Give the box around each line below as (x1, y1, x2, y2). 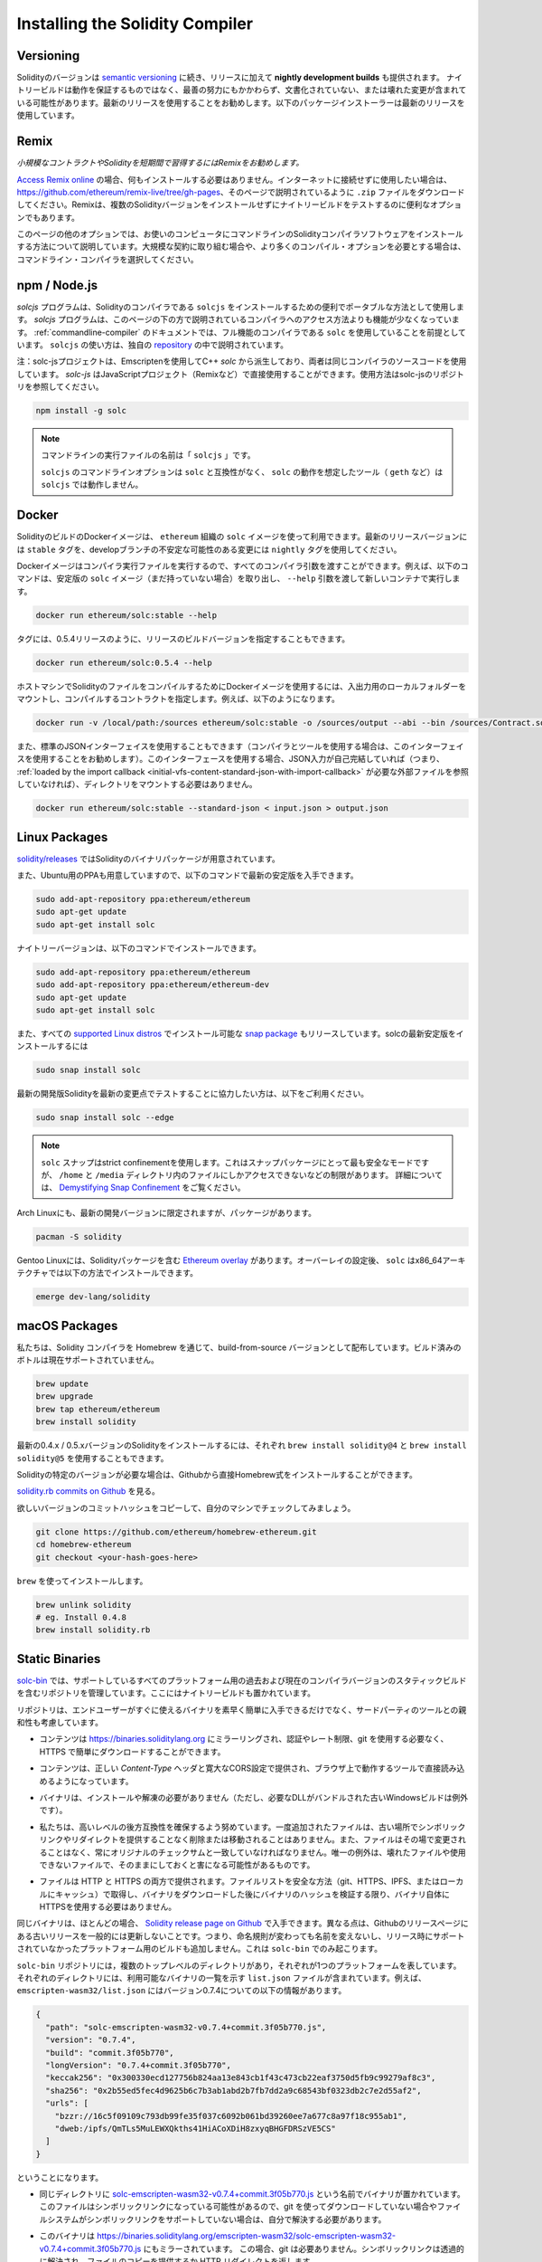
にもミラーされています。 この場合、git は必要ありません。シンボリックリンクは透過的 (143, 2243, 465, 2254)
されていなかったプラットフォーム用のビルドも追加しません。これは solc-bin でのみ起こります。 (16, 1944, 383, 1954)
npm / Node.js (16, 277, 98, 293)
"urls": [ (45, 2098, 89, 2108)
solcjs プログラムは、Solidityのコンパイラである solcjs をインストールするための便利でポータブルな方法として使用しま (16, 301, 464, 312)
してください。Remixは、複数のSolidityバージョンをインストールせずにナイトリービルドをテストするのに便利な (16, 199, 431, 210)
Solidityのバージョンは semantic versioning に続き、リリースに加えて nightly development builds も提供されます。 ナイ (16, 72, 463, 83)
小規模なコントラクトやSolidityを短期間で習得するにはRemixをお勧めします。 (16, 157, 304, 168)
